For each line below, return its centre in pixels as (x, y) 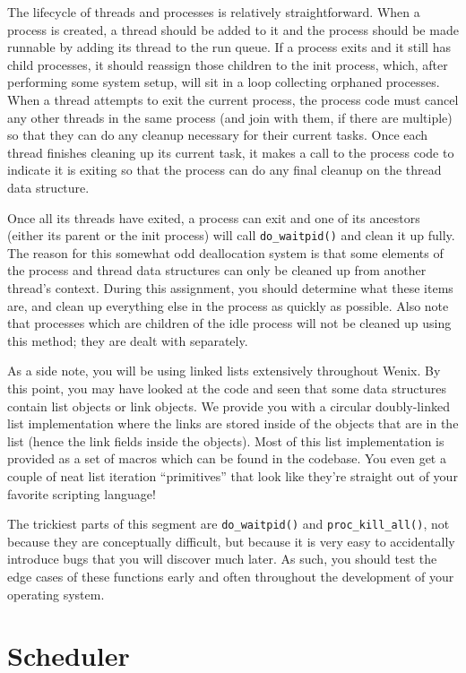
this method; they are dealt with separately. (128, 340)
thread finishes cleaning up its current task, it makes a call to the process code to (231, 152)
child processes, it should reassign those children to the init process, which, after (228, 64)
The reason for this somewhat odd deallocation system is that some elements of (225, 252)
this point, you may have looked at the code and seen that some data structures (227, 388)
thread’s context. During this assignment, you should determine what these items (230, 287)
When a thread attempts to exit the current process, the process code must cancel (233, 99)
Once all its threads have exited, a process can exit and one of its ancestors (214, 217)
